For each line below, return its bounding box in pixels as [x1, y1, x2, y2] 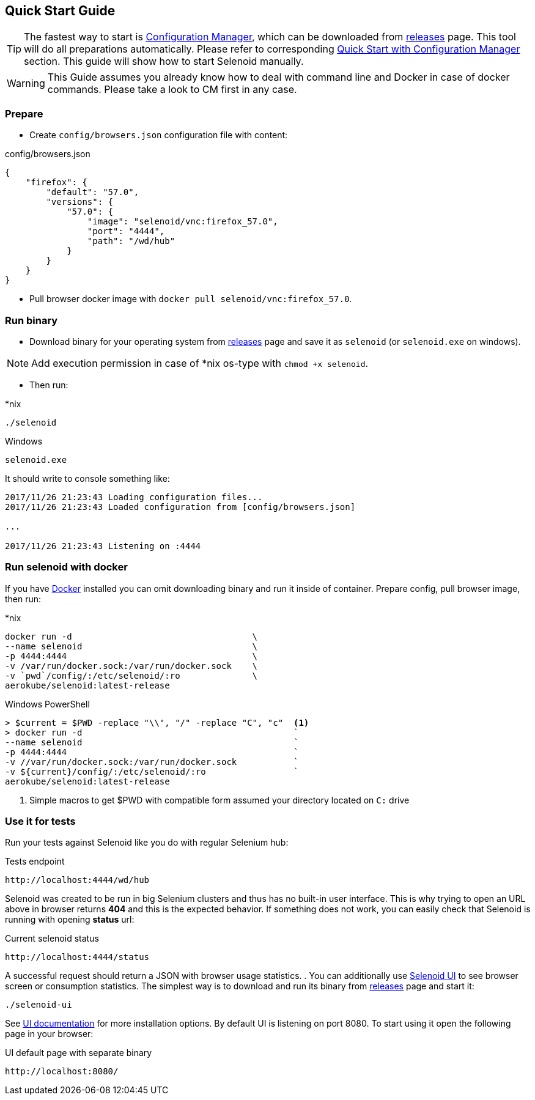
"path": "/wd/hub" [87, 236, 175, 246]
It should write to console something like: [5, 473, 170, 484]
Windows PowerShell [5, 698, 90, 709]
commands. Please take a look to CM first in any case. [47, 83, 297, 96]
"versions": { [46, 197, 114, 207]
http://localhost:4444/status [5, 952, 150, 962]
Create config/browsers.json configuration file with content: [29, 130, 288, 141]
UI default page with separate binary [5, 1047, 152, 1058]
